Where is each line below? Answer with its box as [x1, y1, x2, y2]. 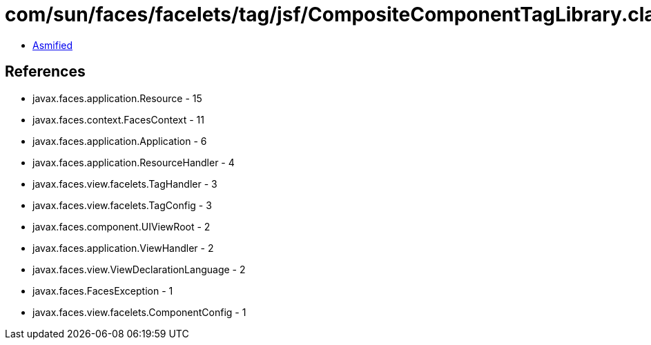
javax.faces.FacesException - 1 [32, 284, 173, 297]
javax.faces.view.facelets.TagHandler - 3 [32, 177, 217, 190]
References [5, 63, 86, 81]
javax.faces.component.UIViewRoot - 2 [32, 220, 211, 233]
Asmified [32, 39, 73, 51]
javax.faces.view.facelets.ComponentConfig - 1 [32, 306, 246, 318]
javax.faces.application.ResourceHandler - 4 [32, 156, 235, 168]
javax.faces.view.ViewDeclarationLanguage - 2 [32, 263, 246, 275]
